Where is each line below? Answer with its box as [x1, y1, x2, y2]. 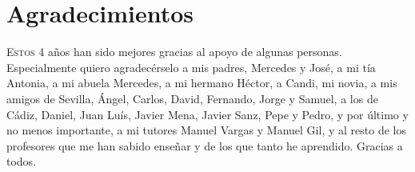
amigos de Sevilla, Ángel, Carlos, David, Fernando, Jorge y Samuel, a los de [6, 90, 378, 106]
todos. [6, 153, 37, 170]
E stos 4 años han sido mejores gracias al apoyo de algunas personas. [6, 43, 342, 60]
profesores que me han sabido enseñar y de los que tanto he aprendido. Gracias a [6, 137, 403, 154]
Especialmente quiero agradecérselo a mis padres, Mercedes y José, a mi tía [6, 58, 376, 75]
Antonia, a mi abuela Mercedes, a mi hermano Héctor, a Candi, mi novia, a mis [6, 74, 397, 91]
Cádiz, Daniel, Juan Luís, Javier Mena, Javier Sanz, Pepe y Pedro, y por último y [6, 106, 409, 122]
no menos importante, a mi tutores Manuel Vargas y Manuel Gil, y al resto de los [6, 122, 406, 138]
